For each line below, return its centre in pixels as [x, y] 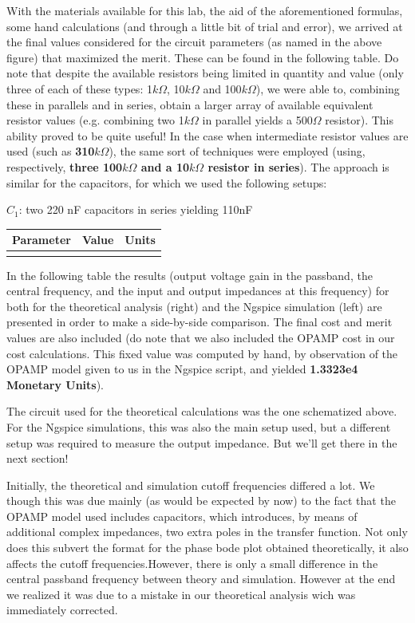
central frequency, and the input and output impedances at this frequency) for [198, 291]
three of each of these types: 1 [79, 88]
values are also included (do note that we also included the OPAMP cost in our [201, 337]
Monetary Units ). [55, 384]
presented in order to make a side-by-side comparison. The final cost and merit [200, 322]
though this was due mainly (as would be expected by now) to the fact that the [201, 501]
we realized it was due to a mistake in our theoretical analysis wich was [181, 594]
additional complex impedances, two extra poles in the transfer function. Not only [207, 532]
